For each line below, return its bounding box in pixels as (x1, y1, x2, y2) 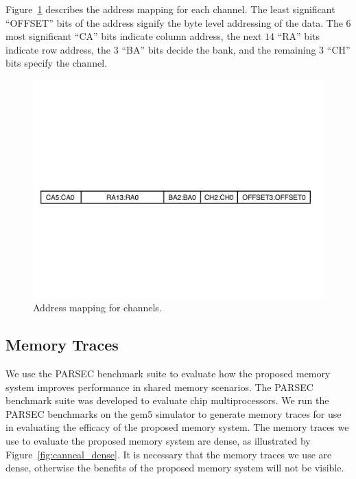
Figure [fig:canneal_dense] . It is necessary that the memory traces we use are (5, 447, 332, 461)
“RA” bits (277, 29, 320, 43)
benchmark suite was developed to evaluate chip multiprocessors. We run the (5, 393, 329, 408)
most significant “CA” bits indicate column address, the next (5, 29, 262, 43)
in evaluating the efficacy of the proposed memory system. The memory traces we (5, 420, 349, 434)
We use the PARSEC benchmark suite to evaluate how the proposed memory (5, 366, 331, 380)
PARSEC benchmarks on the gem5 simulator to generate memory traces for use (5, 406, 342, 421)
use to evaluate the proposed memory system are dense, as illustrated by (5, 433, 311, 447)
